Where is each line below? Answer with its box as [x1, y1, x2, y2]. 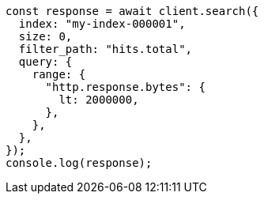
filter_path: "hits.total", [18, 43, 193, 55]
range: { [32, 68, 86, 81]
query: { [18, 55, 73, 68]
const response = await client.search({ [6, 5, 259, 17]
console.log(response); [6, 157, 153, 169]
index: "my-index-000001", [18, 17, 186, 30]
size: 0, [18, 30, 73, 43]
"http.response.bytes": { [45, 81, 206, 93]
